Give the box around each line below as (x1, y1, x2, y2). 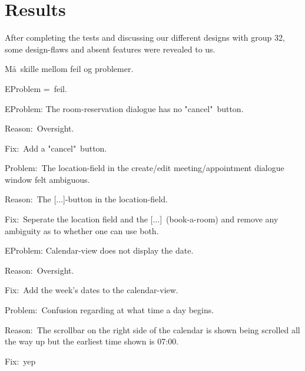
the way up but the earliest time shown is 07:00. (5, 335, 179, 347)
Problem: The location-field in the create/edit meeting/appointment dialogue (5, 162, 284, 174)
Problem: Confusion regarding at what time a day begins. (5, 304, 214, 316)
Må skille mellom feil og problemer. (5, 63, 134, 75)
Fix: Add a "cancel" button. (5, 142, 107, 154)
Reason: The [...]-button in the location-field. (5, 193, 168, 205)
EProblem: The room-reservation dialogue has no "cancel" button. (5, 102, 244, 114)
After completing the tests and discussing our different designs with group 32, (5, 31, 285, 44)
